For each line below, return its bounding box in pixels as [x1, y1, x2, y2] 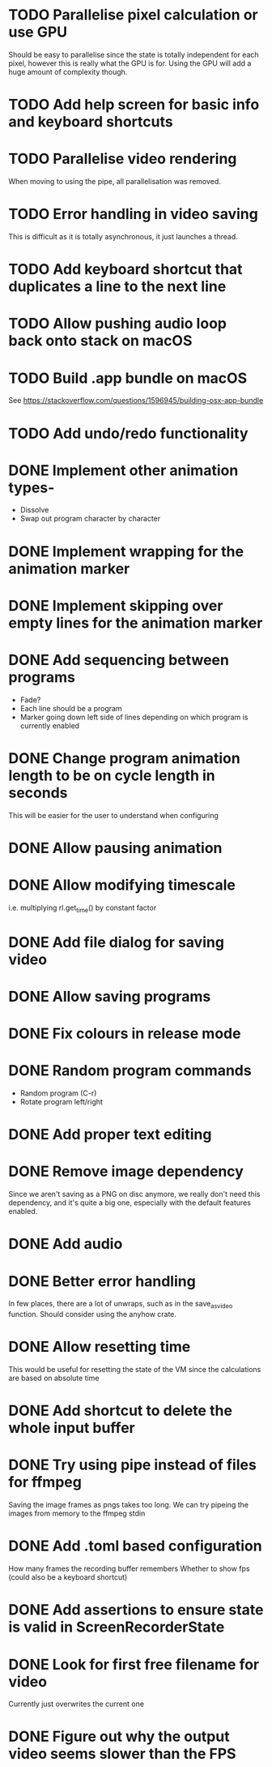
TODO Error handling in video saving [8, 205, 259, 224]
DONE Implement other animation [8, 461, 239, 479]
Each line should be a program [19, 703, 123, 713]
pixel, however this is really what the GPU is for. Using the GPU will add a [8, 58, 252, 68]
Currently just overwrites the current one [8, 1699, 144, 1709]
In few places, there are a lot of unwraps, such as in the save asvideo [8, 1299, 233, 1310]
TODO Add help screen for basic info [8, 96, 260, 114]
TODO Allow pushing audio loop [8, 315, 227, 333]
